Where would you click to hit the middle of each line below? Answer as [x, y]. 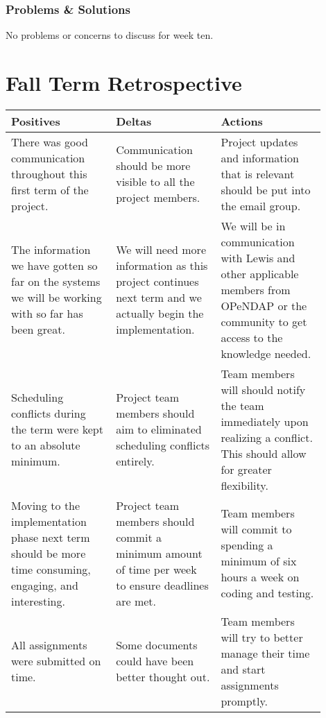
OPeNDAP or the [264, 305]
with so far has [47, 314]
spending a [247, 545]
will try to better [262, 637]
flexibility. [244, 485]
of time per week [156, 569]
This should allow [264, 453]
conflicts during [49, 413]
